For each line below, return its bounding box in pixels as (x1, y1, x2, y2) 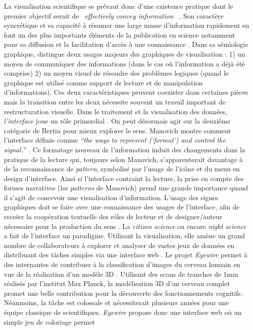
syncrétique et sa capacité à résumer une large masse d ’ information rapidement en (4, 20, 250, 30)
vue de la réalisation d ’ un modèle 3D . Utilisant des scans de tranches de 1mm (4, 268, 238, 279)
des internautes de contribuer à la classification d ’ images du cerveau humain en (4, 259, 240, 269)
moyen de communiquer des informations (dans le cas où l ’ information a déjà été (4, 58, 245, 68)
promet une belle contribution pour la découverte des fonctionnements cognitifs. (4, 288, 243, 298)
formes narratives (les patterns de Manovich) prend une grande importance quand (4, 183, 248, 193)
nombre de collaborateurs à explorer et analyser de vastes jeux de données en (4, 240, 234, 250)
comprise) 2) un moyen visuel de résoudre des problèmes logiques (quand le (4, 68, 229, 78)
